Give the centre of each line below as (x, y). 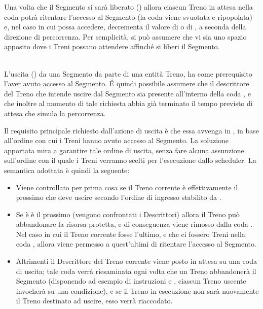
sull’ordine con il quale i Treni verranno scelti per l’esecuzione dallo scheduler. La (130, 160)
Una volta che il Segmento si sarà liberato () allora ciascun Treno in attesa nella (128, 7)
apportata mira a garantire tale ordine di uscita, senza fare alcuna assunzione (124, 150)
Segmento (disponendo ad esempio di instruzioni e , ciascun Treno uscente (131, 281)
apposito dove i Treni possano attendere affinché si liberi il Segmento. (112, 46)
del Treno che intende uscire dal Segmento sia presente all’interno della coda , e (127, 93)
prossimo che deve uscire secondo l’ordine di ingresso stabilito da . (119, 197)
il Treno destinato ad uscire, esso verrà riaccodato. (94, 301)
